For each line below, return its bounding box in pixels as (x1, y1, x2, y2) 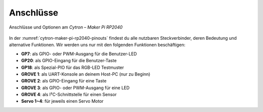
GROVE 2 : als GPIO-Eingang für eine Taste (21, 78, 107, 84)
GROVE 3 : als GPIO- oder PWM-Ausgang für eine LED (21, 85, 130, 91)
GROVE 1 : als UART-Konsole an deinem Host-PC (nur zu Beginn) (21, 71, 150, 77)
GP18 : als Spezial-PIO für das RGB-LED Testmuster (21, 64, 124, 70)
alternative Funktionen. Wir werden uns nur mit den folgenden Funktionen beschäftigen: (9, 42, 186, 48)
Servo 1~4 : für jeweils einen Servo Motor (21, 98, 104, 104)
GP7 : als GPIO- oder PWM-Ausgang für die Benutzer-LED (21, 51, 137, 57)
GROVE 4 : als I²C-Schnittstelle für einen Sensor (21, 92, 117, 97)
